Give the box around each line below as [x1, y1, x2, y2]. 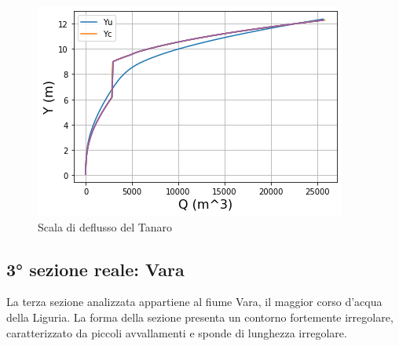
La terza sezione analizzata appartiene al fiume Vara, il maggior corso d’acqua [6, 293, 383, 310]
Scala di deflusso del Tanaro [38, 218, 172, 235]
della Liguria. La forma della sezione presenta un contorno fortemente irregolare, [6, 308, 394, 325]
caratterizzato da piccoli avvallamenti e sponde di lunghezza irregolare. [6, 324, 347, 341]
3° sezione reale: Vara [6, 257, 185, 281]
